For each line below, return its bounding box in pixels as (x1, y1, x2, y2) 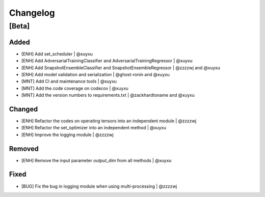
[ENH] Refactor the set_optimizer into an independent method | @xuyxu (21, 125, 166, 131)
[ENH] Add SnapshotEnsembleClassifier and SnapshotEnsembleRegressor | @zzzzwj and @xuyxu (21, 64, 220, 71)
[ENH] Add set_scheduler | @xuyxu (21, 51, 93, 56)
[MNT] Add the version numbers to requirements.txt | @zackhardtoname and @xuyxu (21, 92, 195, 98)
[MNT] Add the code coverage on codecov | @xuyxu (21, 85, 129, 91)
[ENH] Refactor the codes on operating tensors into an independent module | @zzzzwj (21, 118, 196, 124)
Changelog (9, 7, 55, 18)
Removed (9, 144, 39, 153)
